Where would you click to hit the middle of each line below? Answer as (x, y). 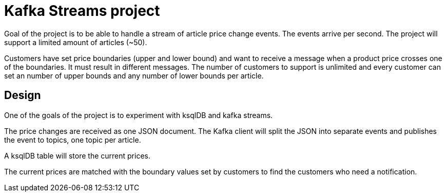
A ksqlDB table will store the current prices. (77, 155)
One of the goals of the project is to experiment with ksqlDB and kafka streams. (139, 115)
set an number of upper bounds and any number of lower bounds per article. (134, 75)
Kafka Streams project (82, 11)
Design (23, 95)
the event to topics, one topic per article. (73, 140)
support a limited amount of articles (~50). (76, 42)
